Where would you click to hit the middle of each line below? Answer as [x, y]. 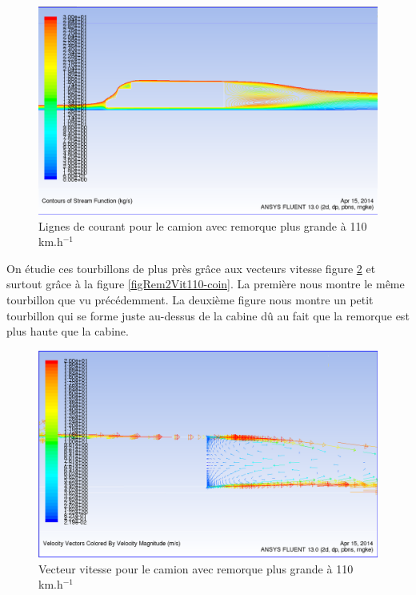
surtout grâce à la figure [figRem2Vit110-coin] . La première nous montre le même [206, 284]
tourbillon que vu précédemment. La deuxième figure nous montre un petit [190, 300]
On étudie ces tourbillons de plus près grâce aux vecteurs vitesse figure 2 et [191, 268]
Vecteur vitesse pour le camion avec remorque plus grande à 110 [196, 568]
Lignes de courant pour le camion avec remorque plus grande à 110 [203, 225]
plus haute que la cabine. [68, 331]
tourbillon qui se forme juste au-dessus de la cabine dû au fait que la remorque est [208, 315]
